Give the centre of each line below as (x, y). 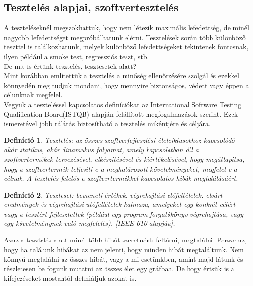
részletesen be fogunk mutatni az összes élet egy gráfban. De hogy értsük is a (119, 268)
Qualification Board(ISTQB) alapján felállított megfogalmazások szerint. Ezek (121, 114)
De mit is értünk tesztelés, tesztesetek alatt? (70, 66)
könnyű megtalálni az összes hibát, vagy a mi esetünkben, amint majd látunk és (124, 259)
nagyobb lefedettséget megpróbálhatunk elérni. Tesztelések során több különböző (125, 37)
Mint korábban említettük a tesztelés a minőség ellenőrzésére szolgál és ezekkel (122, 76)
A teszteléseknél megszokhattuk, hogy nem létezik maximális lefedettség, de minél (126, 28)
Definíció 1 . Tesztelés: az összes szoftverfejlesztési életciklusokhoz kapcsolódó (119, 140)
